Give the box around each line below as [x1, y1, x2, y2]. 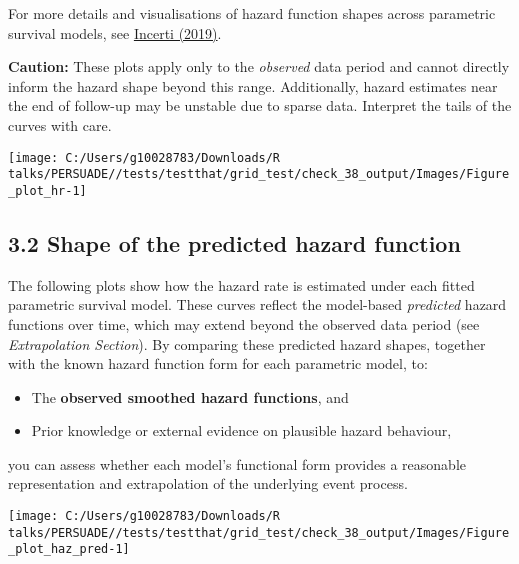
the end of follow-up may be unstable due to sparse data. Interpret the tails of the [8, 95, 512, 116]
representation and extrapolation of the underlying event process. [8, 473, 408, 494]
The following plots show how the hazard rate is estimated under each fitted [8, 274, 475, 295]
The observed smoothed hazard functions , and [31, 386, 349, 407]
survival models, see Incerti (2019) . [8, 22, 222, 43]
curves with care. [8, 114, 112, 135]
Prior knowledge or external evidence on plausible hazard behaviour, [31, 420, 452, 441]
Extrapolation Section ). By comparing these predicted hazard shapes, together [8, 333, 486, 354]
